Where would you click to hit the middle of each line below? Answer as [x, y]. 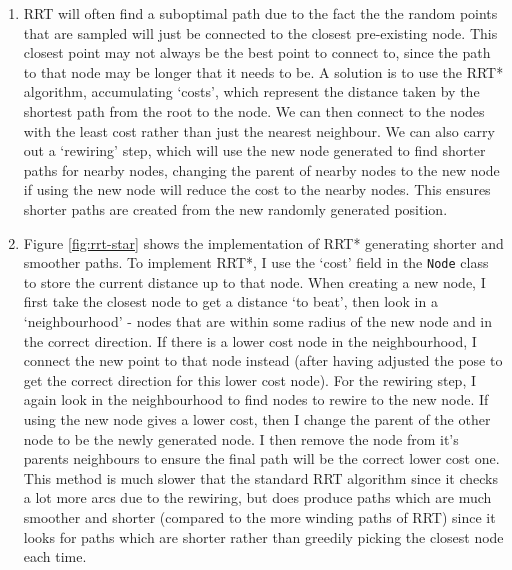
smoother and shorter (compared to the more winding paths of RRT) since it [259, 516]
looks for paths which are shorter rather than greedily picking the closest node [263, 536]
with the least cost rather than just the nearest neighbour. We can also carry [259, 130]
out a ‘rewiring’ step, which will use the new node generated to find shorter [254, 150]
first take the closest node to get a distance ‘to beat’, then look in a [230, 301]
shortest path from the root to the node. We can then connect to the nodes [254, 110]
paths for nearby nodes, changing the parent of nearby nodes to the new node [261, 169]
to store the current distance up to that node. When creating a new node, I [254, 281]
